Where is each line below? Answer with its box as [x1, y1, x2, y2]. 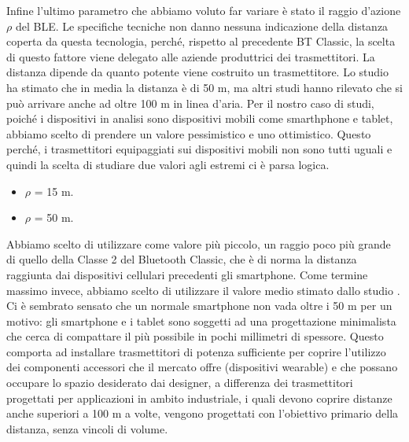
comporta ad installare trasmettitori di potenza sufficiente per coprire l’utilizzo [6, 343, 386, 359]
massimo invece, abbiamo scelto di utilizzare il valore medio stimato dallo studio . [6, 282, 400, 298]
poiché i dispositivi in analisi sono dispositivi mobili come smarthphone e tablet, [6, 110, 393, 127]
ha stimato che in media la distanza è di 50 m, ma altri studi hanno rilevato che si [6, 79, 403, 95]
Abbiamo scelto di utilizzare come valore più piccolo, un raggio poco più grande [6, 235, 391, 252]
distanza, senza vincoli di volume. [6, 420, 168, 436]
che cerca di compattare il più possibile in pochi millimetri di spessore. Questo [6, 328, 384, 344]
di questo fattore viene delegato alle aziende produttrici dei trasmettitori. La [6, 48, 375, 64]
